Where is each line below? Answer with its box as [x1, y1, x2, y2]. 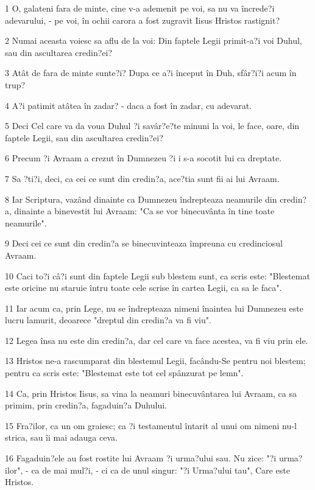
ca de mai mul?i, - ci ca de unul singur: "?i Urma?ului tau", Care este [31, 463, 290, 476]
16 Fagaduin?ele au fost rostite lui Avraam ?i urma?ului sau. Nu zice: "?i [5, 452, 277, 464]
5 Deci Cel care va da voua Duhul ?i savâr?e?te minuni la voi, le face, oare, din [5, 119, 300, 132]
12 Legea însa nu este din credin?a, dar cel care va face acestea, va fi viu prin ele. [5, 334, 308, 346]
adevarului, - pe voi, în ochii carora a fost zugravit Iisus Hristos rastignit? [5, 13, 280, 26]
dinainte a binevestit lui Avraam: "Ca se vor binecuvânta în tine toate [14, 205, 275, 217]
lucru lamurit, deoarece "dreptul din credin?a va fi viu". [5, 313, 211, 326]
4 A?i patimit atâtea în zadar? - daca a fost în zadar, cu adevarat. [5, 99, 252, 111]
